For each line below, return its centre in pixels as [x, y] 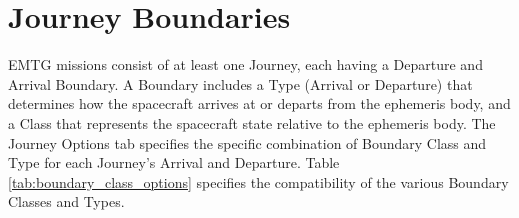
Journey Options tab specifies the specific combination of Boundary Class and [247, 142]
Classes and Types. [66, 201]
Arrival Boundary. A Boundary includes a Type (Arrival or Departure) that [240, 83]
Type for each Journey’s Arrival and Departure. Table [174, 162]
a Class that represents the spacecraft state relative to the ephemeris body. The [252, 122]
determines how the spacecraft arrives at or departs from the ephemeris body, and [259, 103]
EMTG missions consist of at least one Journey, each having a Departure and [245, 64]
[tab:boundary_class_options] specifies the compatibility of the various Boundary [258, 181]
